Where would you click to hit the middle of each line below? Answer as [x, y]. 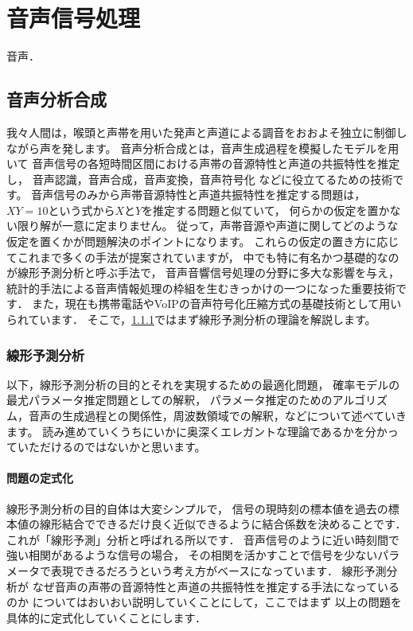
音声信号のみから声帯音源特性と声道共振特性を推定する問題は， [199, 195]
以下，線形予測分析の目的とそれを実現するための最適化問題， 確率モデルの [203, 384]
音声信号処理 [74, 18]
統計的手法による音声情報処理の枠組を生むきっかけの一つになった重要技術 [201, 288]
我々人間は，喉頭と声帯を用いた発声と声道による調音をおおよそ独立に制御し [207, 132]
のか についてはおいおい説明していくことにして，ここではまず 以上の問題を [204, 602]
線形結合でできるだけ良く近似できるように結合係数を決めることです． [223, 524]
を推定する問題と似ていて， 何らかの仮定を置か [266, 210]
